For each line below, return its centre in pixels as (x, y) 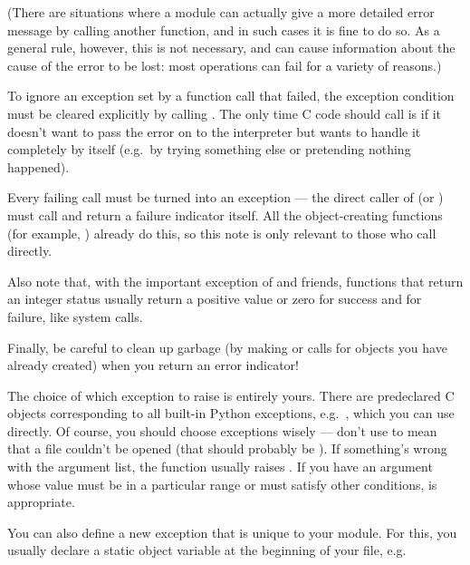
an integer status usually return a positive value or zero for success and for (215, 299)
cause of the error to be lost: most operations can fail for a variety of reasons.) (225, 65)
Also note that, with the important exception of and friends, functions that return (235, 281)
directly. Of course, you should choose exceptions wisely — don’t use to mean (222, 430)
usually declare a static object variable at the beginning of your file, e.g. (207, 550)
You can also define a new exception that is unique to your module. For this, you (232, 532)
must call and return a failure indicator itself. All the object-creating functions (225, 214)
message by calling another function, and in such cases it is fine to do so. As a (224, 29)
